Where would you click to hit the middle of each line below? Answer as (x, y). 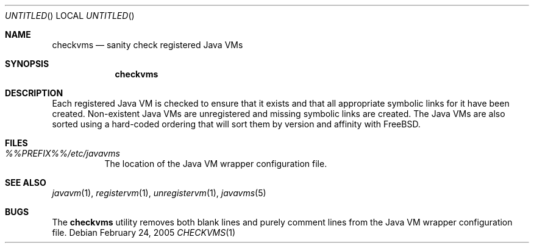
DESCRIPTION (34, 93)
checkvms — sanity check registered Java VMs (148, 45)
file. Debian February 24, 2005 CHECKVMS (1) (144, 232)
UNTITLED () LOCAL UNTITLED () (70, 16)
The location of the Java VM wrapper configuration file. (216, 164)
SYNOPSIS (27, 64)
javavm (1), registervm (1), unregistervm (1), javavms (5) (159, 193)
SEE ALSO (26, 182)
